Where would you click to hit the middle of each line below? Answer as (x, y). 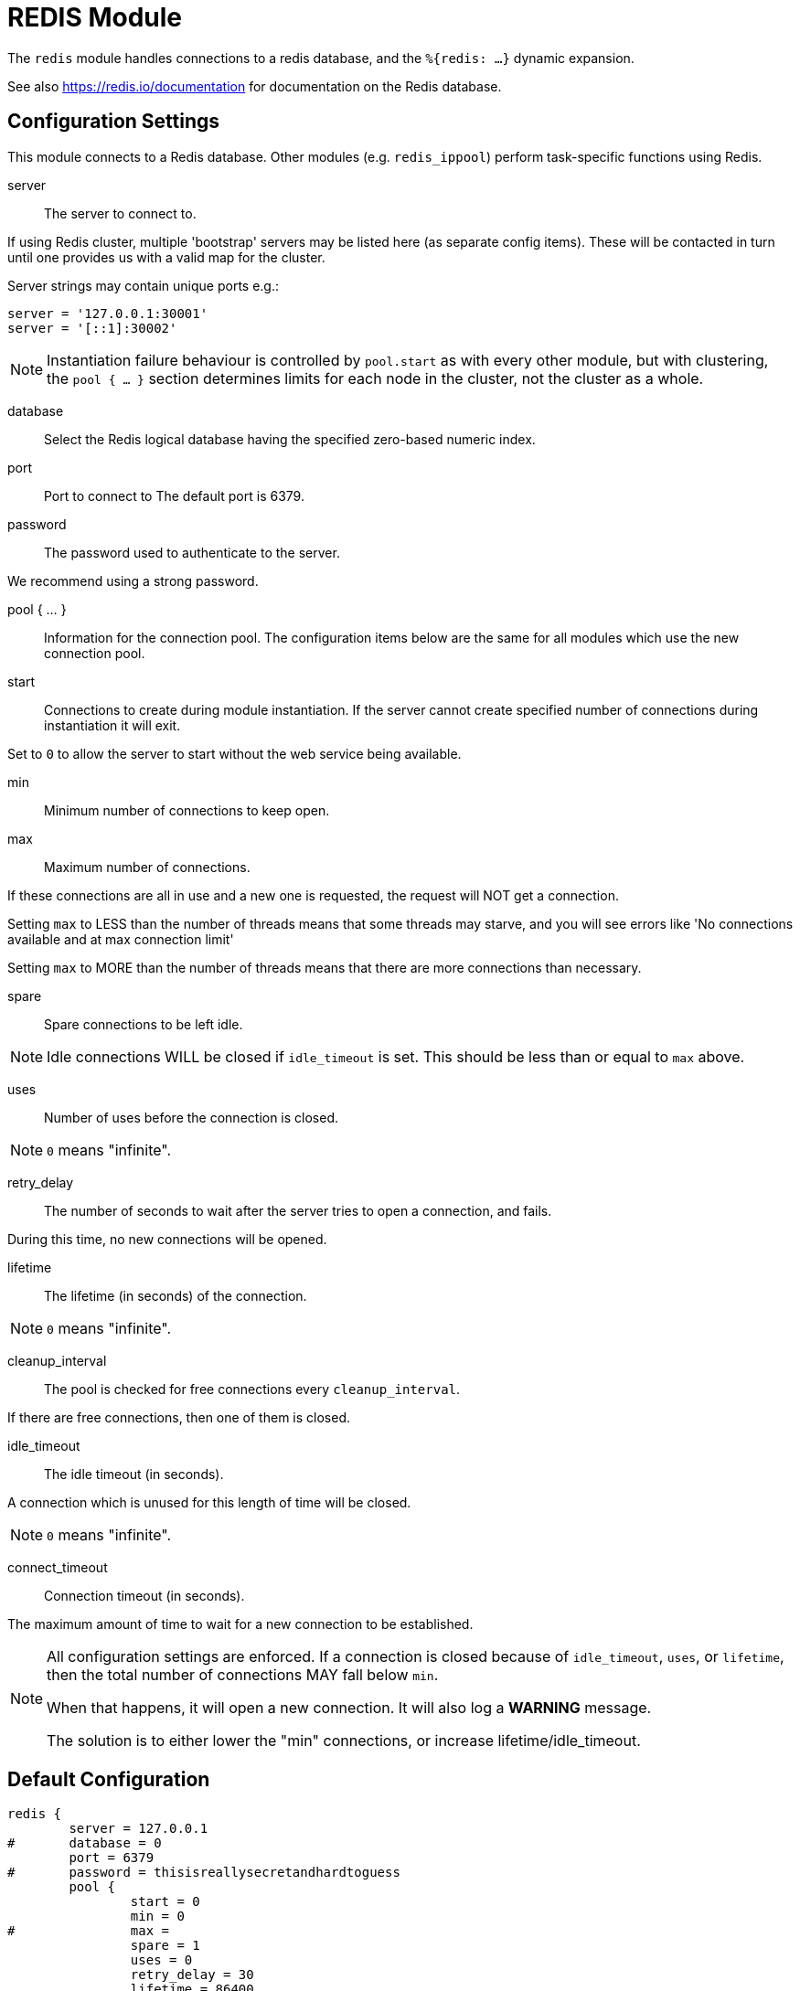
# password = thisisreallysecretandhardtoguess (204, 1873)
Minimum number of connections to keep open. (187, 810)
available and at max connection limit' (121, 939)
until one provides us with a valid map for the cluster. (166, 257)
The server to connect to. (120, 213)
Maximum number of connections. (147, 867)
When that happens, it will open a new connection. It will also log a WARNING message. (349, 1707)
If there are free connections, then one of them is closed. (179, 1417)
